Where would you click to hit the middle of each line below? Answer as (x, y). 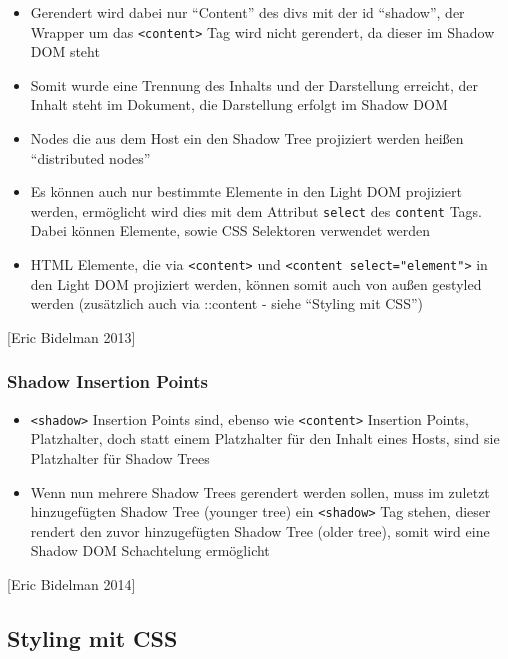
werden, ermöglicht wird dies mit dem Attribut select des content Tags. (256, 210)
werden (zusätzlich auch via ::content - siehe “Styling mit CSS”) (226, 303)
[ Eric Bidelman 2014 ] (71, 584)
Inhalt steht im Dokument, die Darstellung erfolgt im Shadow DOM (239, 104)
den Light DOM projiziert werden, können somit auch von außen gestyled (256, 283)
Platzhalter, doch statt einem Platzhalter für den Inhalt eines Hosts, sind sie (265, 438)
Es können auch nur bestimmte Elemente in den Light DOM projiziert (246, 191)
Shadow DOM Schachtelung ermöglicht (150, 550)
